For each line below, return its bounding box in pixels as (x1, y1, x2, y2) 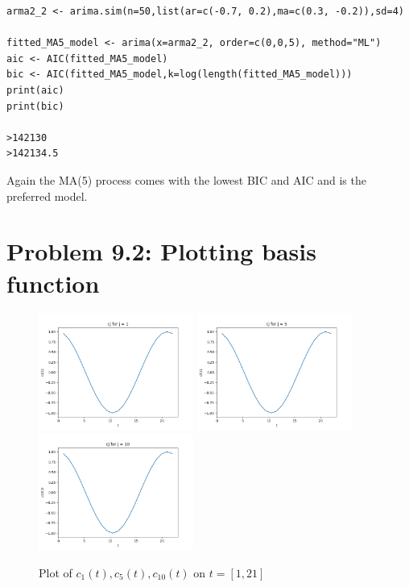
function (6, 266, 100, 299)
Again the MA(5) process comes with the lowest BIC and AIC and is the (6, 171, 366, 188)
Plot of (39, 564, 72, 581)
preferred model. (6, 187, 88, 204)
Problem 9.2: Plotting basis (6, 235, 316, 268)
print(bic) (6, 100, 64, 112)
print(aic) (6, 84, 64, 96)
